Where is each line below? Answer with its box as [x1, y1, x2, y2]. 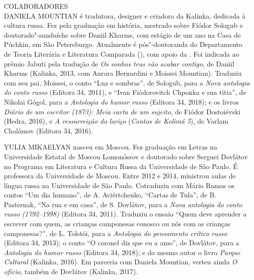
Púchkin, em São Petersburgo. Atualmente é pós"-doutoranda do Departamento [4, 39, 242, 49]
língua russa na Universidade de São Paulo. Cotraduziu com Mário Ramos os [4, 180, 234, 190]
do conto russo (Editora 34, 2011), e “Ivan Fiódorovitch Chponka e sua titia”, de [4, 87, 246, 97]
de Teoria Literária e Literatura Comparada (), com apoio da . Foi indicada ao [4, 48, 239, 59]
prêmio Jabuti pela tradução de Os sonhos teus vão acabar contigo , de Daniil [4, 58, 234, 68]
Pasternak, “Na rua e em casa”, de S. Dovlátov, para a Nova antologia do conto [4, 199, 242, 209]
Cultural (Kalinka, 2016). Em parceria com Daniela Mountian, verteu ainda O [4, 257, 237, 267]
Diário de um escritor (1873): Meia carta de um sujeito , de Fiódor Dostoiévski [4, 106, 241, 116]
